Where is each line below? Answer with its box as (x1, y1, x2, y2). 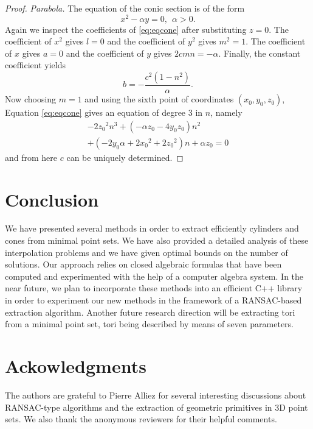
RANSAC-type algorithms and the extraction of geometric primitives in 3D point (5, 400, 308, 413)
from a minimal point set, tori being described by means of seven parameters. (5, 317, 294, 330)
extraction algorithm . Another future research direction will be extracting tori (5, 305, 295, 318)
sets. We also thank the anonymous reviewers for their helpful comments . (5, 413, 277, 425)
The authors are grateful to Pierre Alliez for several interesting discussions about (5, 388, 306, 401)
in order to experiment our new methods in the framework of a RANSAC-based (5, 294, 302, 307)
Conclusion (5, 186, 99, 211)
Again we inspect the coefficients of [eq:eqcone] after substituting (5, 23, 247, 35)
